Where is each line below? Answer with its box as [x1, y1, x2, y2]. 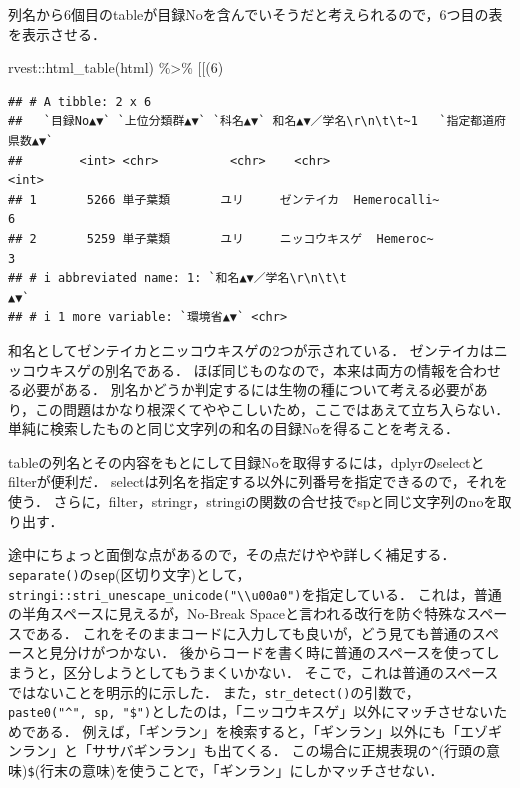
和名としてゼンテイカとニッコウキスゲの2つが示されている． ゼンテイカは [8, 339, 494, 360]
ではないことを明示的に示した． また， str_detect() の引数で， [8, 681, 420, 702]
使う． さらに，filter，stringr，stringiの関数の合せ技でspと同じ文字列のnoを [8, 491, 498, 512]
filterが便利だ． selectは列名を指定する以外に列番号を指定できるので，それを [8, 471, 508, 492]
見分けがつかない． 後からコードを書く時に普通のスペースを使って [49, 642, 486, 663]
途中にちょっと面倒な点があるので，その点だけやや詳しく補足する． [8, 544, 456, 565]
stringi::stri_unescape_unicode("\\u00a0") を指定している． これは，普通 [8, 583, 502, 604]
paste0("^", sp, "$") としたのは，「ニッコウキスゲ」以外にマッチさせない [8, 701, 494, 722]
